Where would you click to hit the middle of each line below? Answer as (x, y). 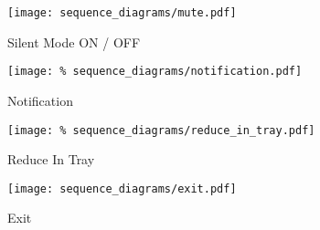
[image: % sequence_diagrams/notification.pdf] (155, 72)
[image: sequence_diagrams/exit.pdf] (122, 188)
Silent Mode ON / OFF (74, 42)
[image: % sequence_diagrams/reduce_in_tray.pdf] (161, 130)
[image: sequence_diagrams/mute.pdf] (122, 13)
